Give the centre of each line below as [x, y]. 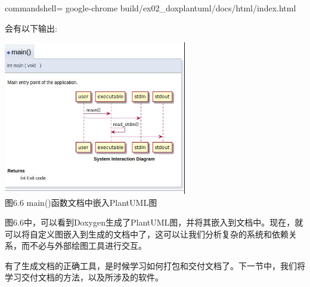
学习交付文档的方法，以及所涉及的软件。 [84, 277]
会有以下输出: [31, 28]
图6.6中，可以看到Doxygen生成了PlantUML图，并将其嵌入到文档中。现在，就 [154, 222]
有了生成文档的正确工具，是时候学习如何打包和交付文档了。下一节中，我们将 [155, 265]
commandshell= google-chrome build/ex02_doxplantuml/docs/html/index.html [151, 8]
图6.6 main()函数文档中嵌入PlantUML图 [81, 202]
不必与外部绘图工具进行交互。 [88, 246]
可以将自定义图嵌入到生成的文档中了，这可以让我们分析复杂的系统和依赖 [147, 234]
